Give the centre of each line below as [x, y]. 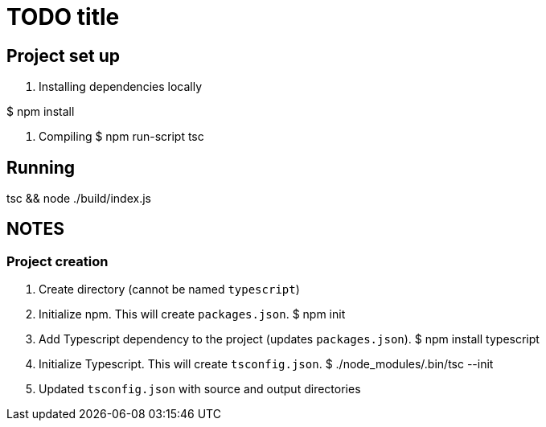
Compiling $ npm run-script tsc [121, 137]
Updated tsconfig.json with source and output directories [200, 389]
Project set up [63, 55]
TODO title [63, 17]
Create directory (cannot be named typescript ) [169, 289]
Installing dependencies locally [121, 87]
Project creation [57, 261]
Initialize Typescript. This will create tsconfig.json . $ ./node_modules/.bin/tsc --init [266, 364]
